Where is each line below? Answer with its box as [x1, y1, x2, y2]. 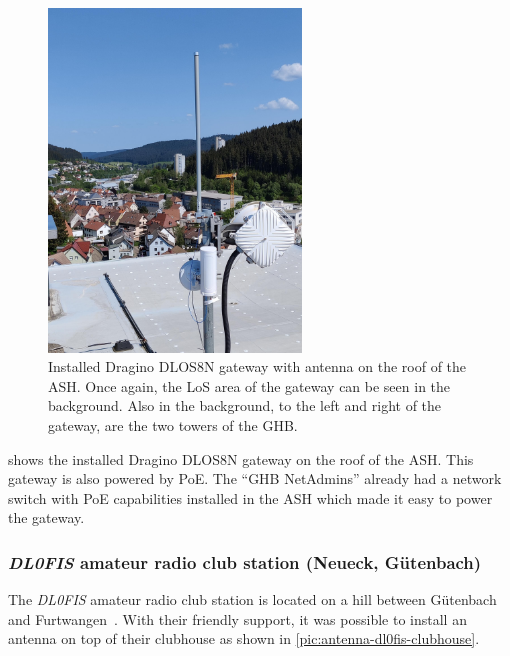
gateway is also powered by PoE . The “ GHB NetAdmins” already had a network [8, 468, 502, 489]
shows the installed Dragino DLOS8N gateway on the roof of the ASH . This [8, 448, 474, 469]
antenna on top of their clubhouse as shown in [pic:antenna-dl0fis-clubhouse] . [8, 628, 480, 649]
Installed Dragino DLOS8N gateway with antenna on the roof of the [48, 356, 467, 377]
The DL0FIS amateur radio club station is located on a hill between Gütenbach [8, 589, 497, 610]
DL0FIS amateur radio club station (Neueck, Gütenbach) [8, 549, 482, 574]
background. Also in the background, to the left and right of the [48, 395, 442, 416]
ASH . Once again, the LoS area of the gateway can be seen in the [48, 375, 451, 396]
